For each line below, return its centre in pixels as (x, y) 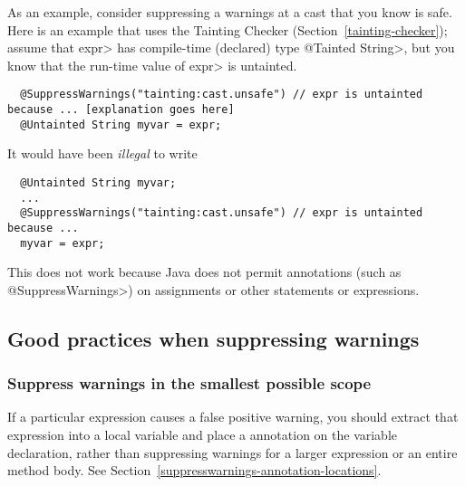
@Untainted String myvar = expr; (121, 124)
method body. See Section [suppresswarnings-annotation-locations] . (194, 470)
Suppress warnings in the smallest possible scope (189, 383)
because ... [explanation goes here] (121, 110)
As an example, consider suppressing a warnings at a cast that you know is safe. (230, 12)
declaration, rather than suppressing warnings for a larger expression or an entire (232, 452)
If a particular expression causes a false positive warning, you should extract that (233, 417)
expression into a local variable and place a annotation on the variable (203, 434)
